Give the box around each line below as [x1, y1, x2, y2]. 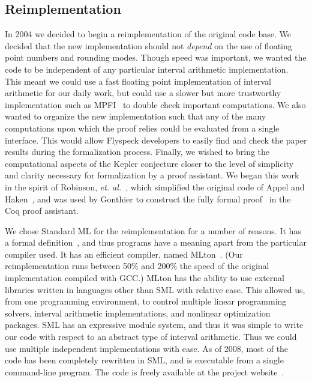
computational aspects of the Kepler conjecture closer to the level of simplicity [5, 157, 294, 169]
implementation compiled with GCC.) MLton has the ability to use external [5, 271, 284, 284]
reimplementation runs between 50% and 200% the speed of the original [5, 259, 269, 272]
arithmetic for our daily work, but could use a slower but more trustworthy [5, 86, 281, 99]
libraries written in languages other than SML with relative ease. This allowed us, [5, 283, 305, 296]
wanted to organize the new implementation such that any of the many [5, 110, 266, 123]
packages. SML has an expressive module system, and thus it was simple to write [5, 318, 304, 331]
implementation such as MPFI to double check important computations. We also [5, 98, 306, 111]
